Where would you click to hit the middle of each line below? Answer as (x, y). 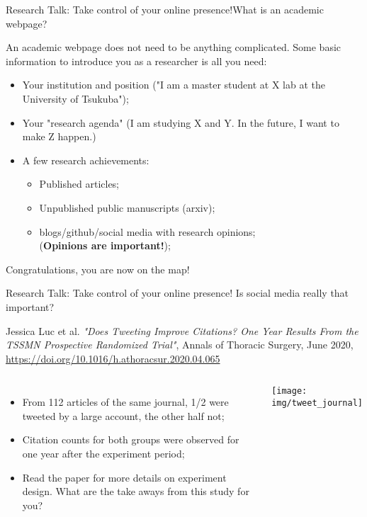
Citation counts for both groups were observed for (131, 439)
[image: (289, 391)
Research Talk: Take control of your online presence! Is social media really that (177, 293)
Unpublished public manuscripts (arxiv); (127, 207)
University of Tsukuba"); (75, 98)
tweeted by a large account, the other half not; (123, 415)
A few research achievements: (86, 160)
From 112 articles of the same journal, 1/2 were (125, 402)
